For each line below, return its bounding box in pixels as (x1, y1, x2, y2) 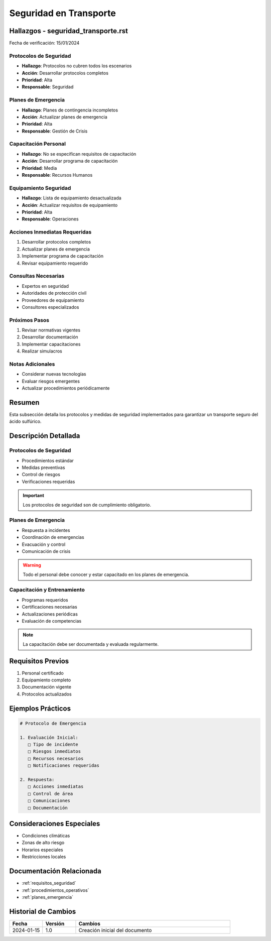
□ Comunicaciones (28, 798, 70, 803)
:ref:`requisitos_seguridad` (22, 880, 76, 886)
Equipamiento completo (22, 677, 71, 683)
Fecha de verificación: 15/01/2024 (9, 40, 80, 46)
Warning (23, 562, 41, 568)
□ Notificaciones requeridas (28, 763, 100, 768)
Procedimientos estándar (22, 457, 74, 463)
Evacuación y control (22, 541, 66, 547)
